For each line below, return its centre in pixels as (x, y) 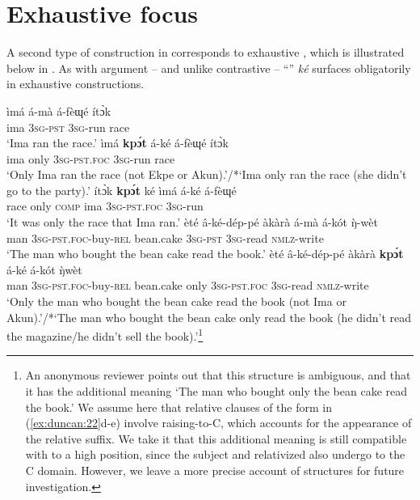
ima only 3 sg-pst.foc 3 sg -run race (91, 158)
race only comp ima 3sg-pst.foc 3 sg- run (105, 206)
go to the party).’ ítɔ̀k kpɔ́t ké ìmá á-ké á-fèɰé (122, 190)
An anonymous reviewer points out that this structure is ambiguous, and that (218, 375)
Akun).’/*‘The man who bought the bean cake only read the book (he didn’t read (209, 317)
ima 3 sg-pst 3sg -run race (68, 127)
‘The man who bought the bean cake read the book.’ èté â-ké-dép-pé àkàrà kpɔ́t (205, 254)
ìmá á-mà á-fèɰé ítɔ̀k (59, 110)
